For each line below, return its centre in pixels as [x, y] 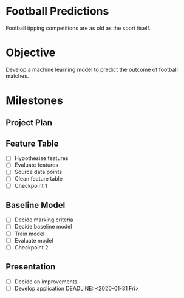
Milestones [34, 101]
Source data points [38, 172]
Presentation [31, 267]
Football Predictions [57, 11]
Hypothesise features [41, 158]
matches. [17, 76]
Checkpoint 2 [31, 247]
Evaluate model [34, 240]
